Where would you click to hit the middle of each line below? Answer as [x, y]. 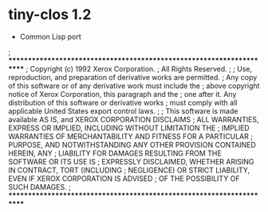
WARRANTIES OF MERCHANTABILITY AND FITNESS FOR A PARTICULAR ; [131, 136]
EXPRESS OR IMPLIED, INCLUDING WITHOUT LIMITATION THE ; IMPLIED [129, 128]
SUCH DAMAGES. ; [40, 187]
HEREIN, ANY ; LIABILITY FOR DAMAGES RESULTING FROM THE [115, 153]
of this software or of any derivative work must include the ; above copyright [134, 86]
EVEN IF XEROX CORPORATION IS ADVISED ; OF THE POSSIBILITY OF [124, 178]
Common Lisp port [50, 37]
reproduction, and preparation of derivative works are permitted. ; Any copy [133, 77]
